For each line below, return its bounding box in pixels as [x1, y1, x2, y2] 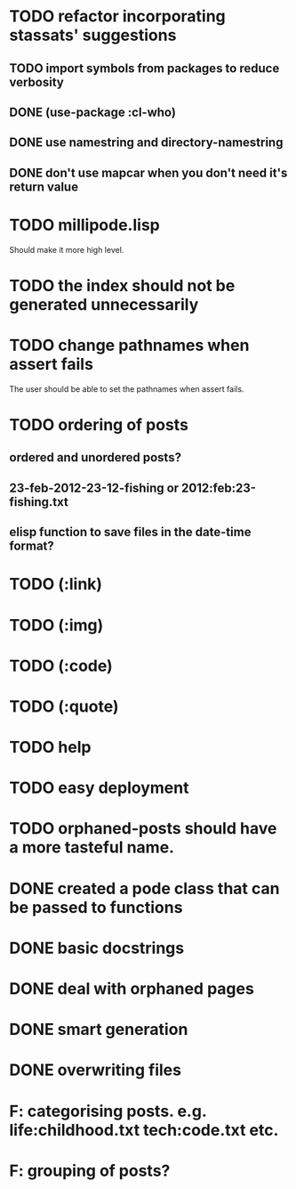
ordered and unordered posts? [9, 450, 182, 465]
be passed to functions [9, 897, 183, 917]
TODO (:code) [9, 656, 113, 676]
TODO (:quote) [9, 696, 119, 716]
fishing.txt [9, 494, 68, 509]
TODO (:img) [9, 615, 104, 635]
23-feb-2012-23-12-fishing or [9, 480, 180, 495]
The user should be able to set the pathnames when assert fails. [9, 383, 244, 394]
